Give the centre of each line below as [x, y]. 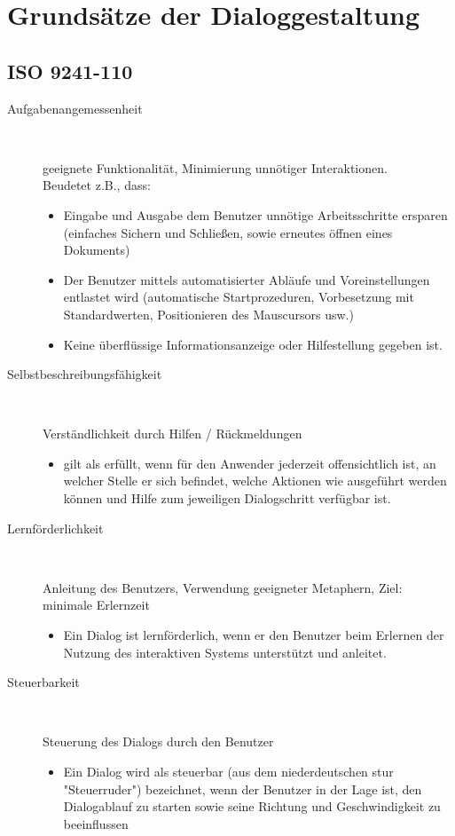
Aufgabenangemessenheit [75, 108]
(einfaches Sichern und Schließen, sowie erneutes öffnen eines [228, 232]
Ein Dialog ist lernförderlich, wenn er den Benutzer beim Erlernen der [254, 635]
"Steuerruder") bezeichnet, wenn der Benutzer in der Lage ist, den [243, 789]
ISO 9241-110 [70, 71]
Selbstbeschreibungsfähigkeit [85, 374]
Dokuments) [97, 250]
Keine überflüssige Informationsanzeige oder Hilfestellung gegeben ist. [253, 344]
